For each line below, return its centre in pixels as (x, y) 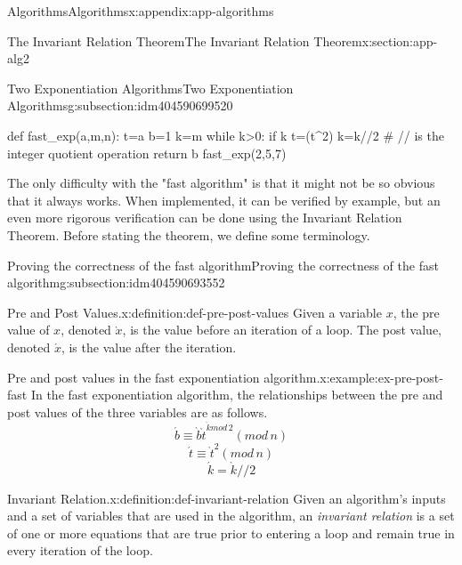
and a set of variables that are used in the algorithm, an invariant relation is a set (231, 516)
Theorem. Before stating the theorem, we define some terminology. (189, 234)
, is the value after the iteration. (149, 347)
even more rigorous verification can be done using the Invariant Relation (205, 218)
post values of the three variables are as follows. (138, 412)
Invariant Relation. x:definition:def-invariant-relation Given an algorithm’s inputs (227, 498)
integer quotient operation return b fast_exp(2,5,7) (147, 153)
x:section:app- (400, 40)
